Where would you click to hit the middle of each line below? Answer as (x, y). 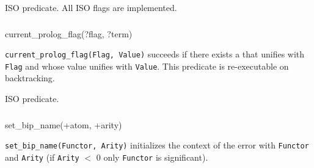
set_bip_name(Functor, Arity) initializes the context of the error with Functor (157, 145)
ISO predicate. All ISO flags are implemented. (91, 7)
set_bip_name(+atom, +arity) (64, 124)
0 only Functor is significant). (152, 157)
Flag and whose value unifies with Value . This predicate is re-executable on (147, 66)
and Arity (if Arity (42, 157)
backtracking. (30, 78)
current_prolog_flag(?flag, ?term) (69, 33)
